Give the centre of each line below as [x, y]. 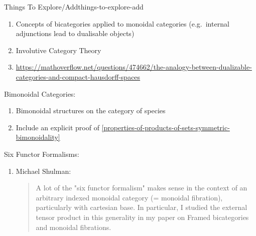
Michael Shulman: [43, 171]
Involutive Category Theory [58, 50]
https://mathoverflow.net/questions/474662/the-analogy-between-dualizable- [134, 67]
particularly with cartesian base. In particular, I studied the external [142, 207]
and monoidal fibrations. [74, 227]
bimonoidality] [38, 137]
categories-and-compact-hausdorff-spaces [78, 76]
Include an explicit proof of [57, 127]
